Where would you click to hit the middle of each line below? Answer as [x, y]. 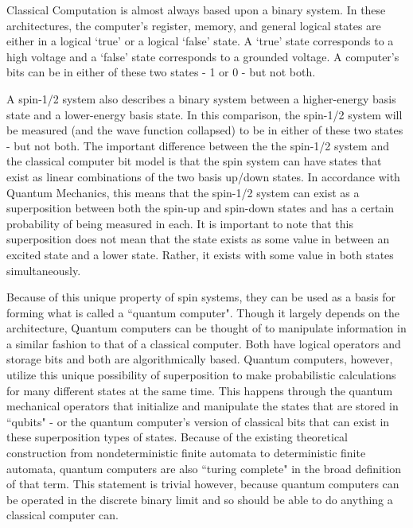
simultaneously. [44, 270]
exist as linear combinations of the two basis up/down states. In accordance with [203, 176]
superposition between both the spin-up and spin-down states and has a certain [201, 208]
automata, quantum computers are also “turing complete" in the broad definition [204, 468]
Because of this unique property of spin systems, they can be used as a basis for [201, 297]
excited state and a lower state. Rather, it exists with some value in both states [200, 254]
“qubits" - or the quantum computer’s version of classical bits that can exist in [198, 421]
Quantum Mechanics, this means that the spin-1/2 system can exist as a [183, 192]
